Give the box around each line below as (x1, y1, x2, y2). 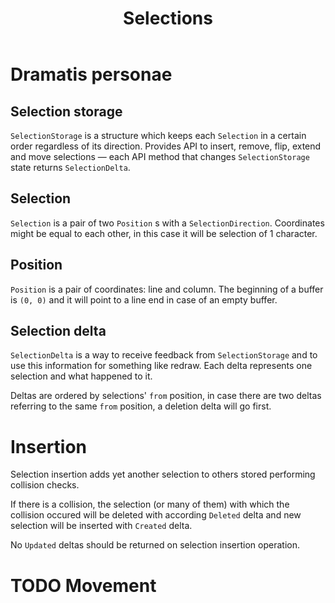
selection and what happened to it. (10, 370, 153, 382)
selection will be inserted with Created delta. (10, 520, 193, 532)
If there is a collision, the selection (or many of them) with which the (10, 498, 290, 511)
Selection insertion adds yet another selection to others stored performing (10, 468, 316, 481)
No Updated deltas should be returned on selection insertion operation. (10, 539, 301, 551)
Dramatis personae (10, 63, 173, 86)
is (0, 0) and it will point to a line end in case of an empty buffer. (10, 293, 278, 306)
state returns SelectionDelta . (10, 162, 131, 173)
